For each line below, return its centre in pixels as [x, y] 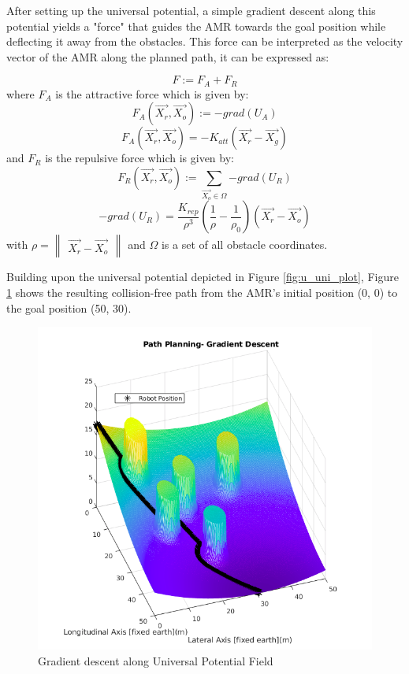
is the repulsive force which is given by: [139, 158]
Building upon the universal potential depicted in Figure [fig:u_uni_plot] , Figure [203, 277]
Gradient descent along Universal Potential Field [156, 660]
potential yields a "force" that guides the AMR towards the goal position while [196, 26]
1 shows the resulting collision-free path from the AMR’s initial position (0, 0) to [202, 292]
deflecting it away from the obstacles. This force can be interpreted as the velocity [205, 41]
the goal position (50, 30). [69, 307]
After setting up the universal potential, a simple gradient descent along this [191, 10]
